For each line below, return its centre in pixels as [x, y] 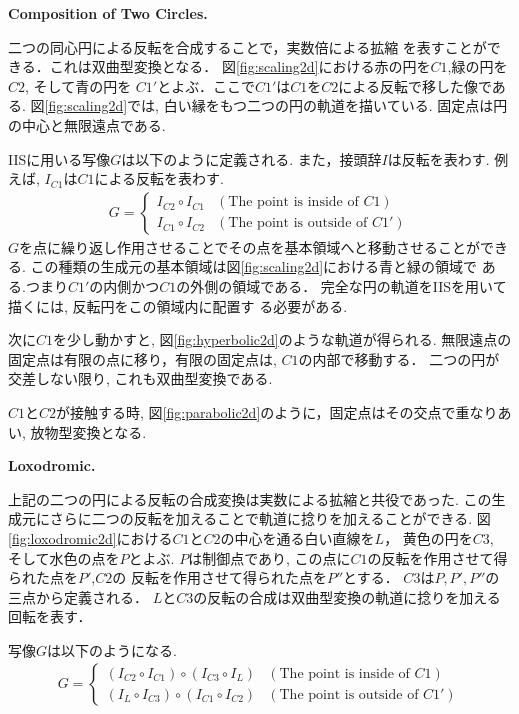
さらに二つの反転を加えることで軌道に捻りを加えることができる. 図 [270, 518]
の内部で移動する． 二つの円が [399, 358]
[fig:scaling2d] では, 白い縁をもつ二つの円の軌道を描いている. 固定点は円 [276, 105]
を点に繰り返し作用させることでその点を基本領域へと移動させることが [249, 246]
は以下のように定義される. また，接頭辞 [251, 158]
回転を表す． [50, 616]
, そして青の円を [78, 85]
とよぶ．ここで [206, 85]
